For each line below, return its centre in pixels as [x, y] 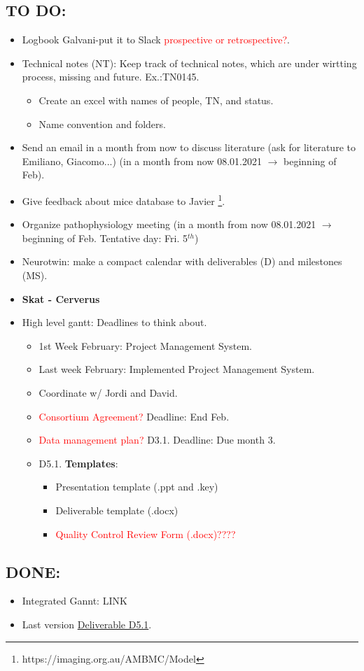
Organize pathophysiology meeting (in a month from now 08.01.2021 [169, 224]
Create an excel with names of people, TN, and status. [156, 100]
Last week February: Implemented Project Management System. [177, 369]
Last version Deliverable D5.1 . [87, 624]
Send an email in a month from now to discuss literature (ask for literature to [189, 147]
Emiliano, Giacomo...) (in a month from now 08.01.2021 [142, 161]
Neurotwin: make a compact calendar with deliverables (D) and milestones [182, 261]
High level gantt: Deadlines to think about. [114, 322]
